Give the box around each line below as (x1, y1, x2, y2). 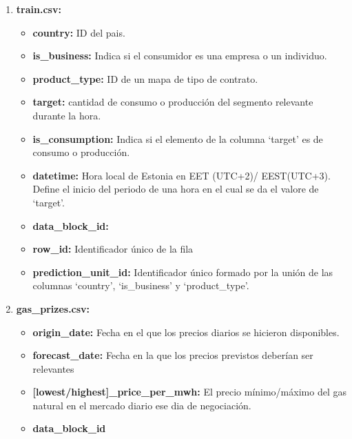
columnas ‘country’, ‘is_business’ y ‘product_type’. (32, 278, 249, 293)
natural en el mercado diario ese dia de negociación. (32, 398, 251, 412)
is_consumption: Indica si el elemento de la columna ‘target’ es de (32, 131, 323, 146)
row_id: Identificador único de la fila (32, 242, 194, 256)
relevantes (32, 361, 74, 375)
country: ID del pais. (32, 25, 125, 39)
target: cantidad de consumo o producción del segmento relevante (32, 95, 313, 109)
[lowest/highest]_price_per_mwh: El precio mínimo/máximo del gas (32, 384, 346, 399)
